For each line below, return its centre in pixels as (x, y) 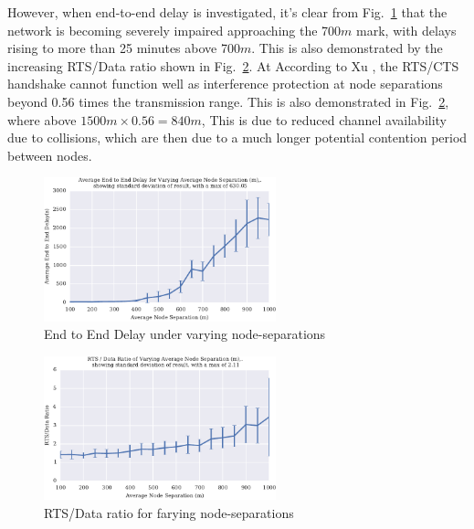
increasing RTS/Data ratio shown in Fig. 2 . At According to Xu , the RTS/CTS (233, 65)
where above (42, 119)
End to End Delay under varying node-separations (185, 334)
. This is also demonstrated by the (347, 48)
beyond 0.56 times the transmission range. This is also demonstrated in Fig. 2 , (228, 101)
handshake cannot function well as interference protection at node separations (225, 84)
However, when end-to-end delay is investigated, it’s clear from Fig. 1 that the (227, 12)
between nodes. (50, 155)
